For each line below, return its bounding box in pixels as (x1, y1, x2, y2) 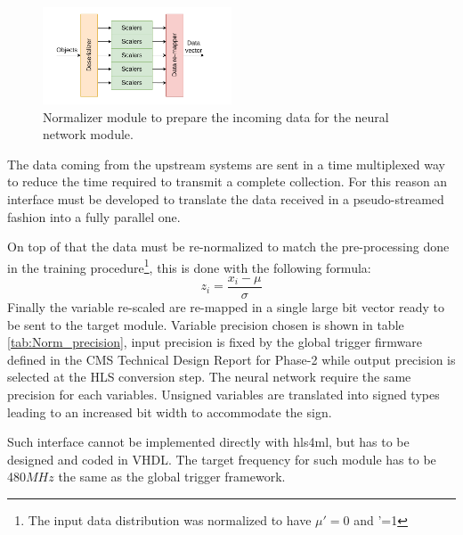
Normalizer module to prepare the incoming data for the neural (43, 107, 389, 126)
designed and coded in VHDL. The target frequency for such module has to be (7, 449, 436, 468)
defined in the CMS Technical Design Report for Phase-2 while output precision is (7, 350, 456, 368)
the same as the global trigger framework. (58, 467, 286, 486)
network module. (43, 125, 134, 144)
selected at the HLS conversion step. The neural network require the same (7, 367, 411, 386)
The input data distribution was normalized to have (28, 510, 312, 529)
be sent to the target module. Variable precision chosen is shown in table (7, 315, 404, 333)
